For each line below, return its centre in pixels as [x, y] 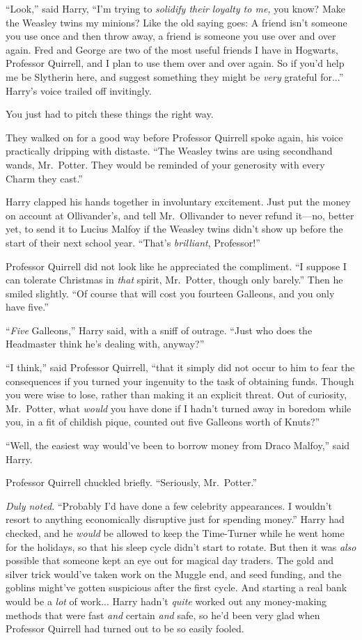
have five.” [27, 307]
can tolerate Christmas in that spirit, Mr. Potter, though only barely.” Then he [174, 280]
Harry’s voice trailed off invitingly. [79, 90]
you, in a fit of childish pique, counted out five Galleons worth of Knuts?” [163, 422]
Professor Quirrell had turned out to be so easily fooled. [125, 629]
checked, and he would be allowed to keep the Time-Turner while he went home [175, 533]
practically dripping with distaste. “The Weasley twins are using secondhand [169, 151]
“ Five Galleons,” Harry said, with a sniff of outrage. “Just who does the [159, 330]
